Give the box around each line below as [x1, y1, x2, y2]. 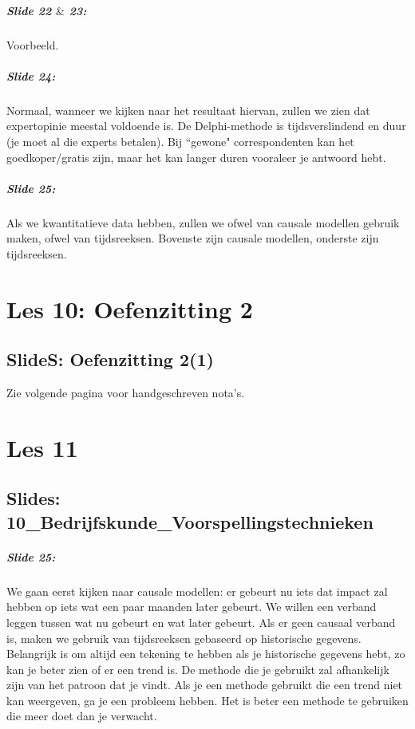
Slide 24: [6, 67, 56, 84]
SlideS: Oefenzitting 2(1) [6, 347, 214, 372]
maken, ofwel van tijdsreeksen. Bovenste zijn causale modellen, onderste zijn [6, 230, 379, 246]
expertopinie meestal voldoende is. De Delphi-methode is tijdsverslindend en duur [6, 117, 406, 134]
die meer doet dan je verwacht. [6, 707, 157, 724]
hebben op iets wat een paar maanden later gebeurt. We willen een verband [6, 598, 377, 615]
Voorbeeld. [6, 36, 59, 53]
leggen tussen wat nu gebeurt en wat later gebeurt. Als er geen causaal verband [6, 613, 396, 630]
